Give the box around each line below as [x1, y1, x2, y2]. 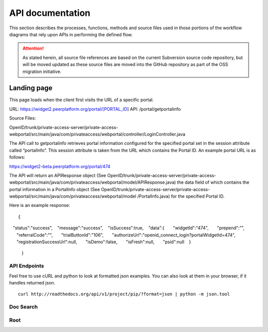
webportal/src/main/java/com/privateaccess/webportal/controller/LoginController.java [9, 131, 186, 137]
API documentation [9, 7, 91, 18]
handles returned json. [9, 279, 56, 285]
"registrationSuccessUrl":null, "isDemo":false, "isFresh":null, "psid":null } [16, 239, 191, 245]
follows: [9, 154, 25, 160]
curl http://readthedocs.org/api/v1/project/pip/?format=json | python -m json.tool [18, 291, 230, 297]
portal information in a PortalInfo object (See [9, 186, 100, 192]
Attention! [22, 45, 44, 52]
